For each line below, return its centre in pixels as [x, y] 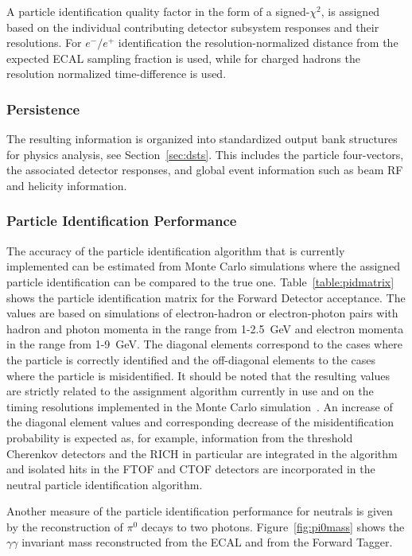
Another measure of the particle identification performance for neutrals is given [200, 511]
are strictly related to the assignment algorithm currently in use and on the [190, 391]
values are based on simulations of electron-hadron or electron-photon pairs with [202, 313]
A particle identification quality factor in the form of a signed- [158, 11]
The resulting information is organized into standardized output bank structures [202, 139]
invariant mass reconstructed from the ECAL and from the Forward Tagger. [207, 542]
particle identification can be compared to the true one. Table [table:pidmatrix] [200, 281]
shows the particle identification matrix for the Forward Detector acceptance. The [206, 297]
